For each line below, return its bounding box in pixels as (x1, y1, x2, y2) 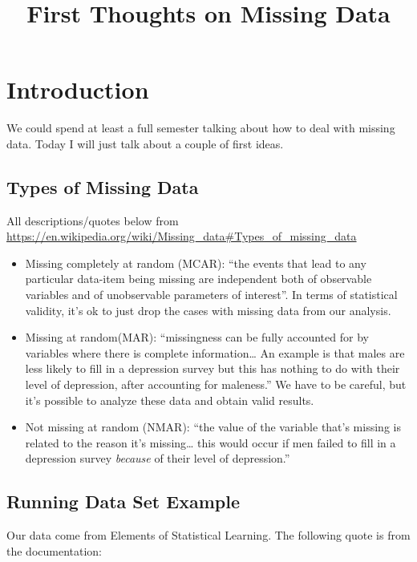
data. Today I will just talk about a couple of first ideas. (6, 135, 284, 152)
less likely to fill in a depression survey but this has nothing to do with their (25, 360, 400, 377)
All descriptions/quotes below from (6, 212, 179, 228)
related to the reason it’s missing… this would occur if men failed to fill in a (25, 434, 396, 451)
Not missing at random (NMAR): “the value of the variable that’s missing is (25, 418, 401, 435)
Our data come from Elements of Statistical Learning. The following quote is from (6, 527, 411, 544)
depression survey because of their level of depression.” (25, 450, 290, 467)
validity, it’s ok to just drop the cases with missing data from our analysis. (25, 301, 391, 318)
